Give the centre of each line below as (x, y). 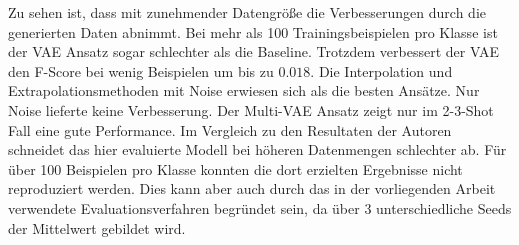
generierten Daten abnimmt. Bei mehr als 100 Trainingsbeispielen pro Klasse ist (253, 31)
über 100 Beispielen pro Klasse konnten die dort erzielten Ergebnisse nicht (235, 168)
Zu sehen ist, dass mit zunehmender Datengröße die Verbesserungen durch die (247, 12)
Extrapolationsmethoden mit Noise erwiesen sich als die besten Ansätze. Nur (244, 90)
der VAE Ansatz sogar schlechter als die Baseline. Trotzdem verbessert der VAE (253, 51)
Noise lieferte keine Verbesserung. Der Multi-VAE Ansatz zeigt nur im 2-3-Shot (251, 109)
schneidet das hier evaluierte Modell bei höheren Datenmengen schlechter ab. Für (257, 149)
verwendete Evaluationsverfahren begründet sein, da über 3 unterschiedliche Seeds (260, 207)
